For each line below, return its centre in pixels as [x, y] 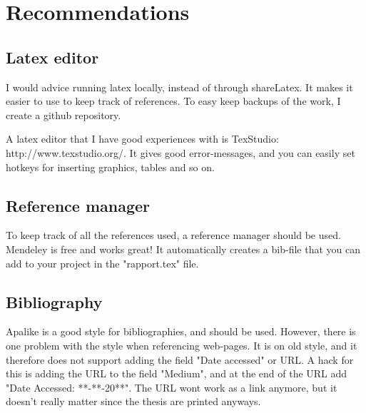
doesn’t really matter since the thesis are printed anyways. [133, 401]
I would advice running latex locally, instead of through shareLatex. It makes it [179, 87]
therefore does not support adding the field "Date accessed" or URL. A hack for [180, 359]
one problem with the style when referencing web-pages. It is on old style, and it [182, 345]
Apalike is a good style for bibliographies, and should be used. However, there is [181, 331]
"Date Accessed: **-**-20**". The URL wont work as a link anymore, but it [172, 387]
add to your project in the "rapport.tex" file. [102, 263]
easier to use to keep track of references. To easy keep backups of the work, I [173, 101]
